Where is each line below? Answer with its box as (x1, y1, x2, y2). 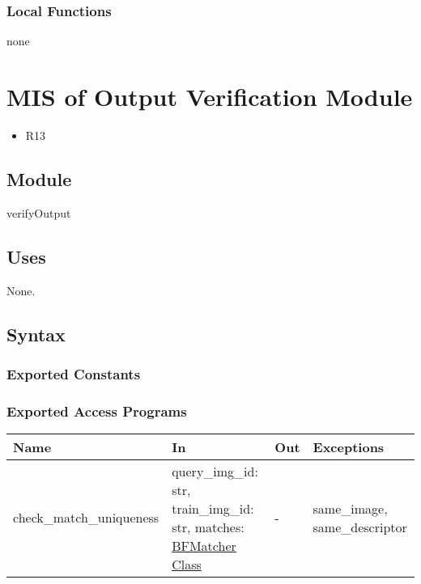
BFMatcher (172, 535, 236, 555)
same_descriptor (313, 517, 407, 536)
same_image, (313, 498, 388, 518)
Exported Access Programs (6, 400, 187, 421)
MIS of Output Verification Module (6, 80, 413, 112)
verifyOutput (6, 204, 71, 221)
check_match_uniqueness (13, 508, 159, 527)
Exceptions (313, 437, 385, 456)
